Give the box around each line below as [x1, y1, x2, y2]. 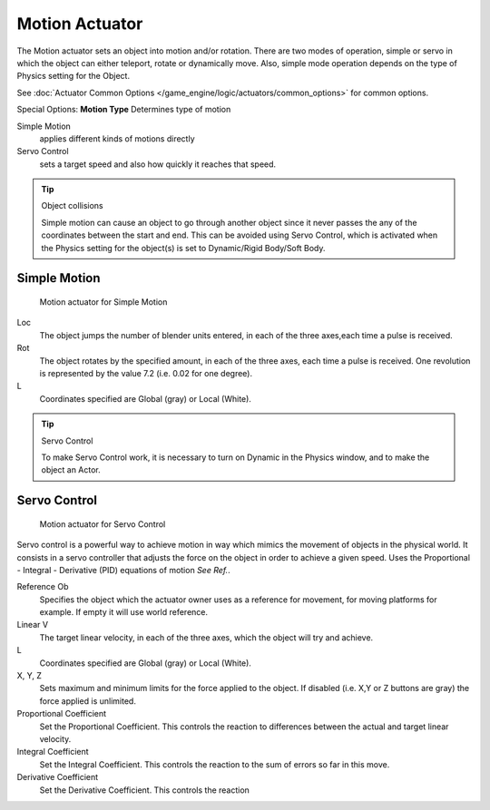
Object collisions [41, 200, 103, 211]
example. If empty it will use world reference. [39, 607, 209, 618]
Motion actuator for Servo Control [39, 518, 166, 530]
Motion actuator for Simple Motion [39, 297, 168, 307]
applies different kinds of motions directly [39, 132, 195, 144]
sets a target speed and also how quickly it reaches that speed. [39, 159, 277, 170]
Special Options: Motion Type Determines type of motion [16, 104, 231, 115]
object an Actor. [41, 464, 102, 475]
